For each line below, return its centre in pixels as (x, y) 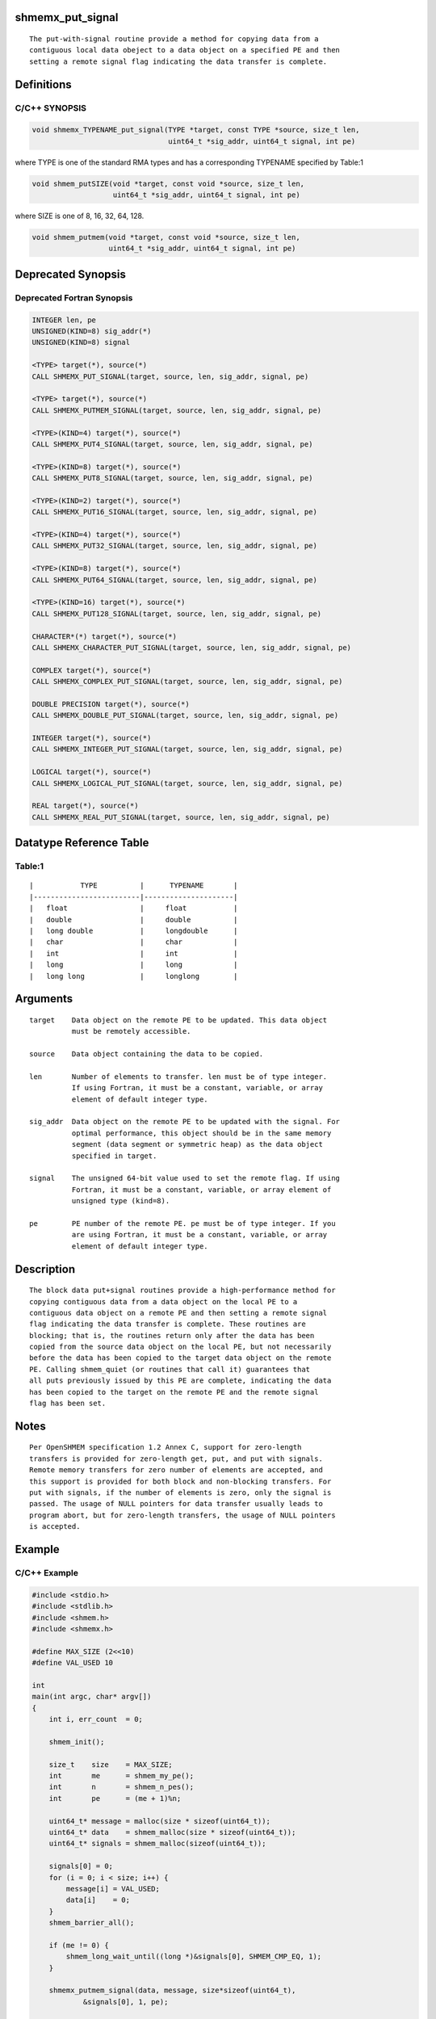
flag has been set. (68, 1404)
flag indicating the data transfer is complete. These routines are (168, 1324)
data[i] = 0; (98, 1900)
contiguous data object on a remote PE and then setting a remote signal (178, 1313)
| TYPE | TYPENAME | (134, 886)
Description (45, 1269)
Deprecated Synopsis (71, 274)
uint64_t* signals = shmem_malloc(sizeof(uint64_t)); (157, 1844)
